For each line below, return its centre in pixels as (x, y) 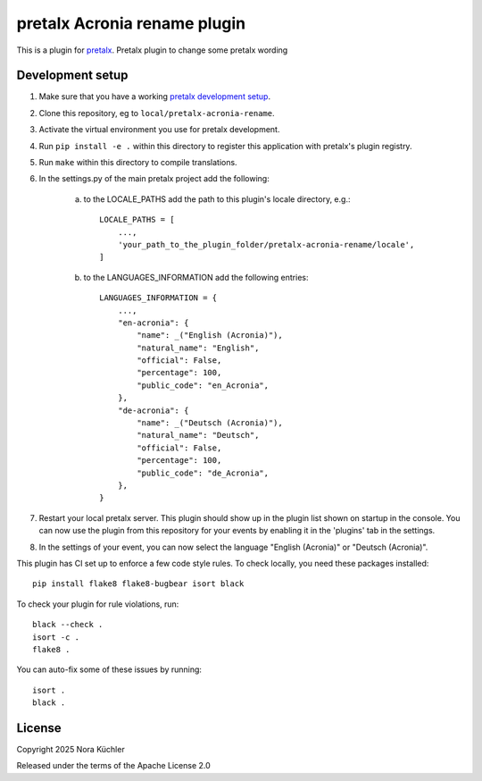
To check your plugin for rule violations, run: (98, 604)
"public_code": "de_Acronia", (203, 473)
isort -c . (56, 637)
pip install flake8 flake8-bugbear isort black (138, 584)
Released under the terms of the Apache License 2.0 (114, 766)
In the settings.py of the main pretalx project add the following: (154, 179)
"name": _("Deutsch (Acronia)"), (210, 423)
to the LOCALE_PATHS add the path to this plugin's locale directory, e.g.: (217, 199)
